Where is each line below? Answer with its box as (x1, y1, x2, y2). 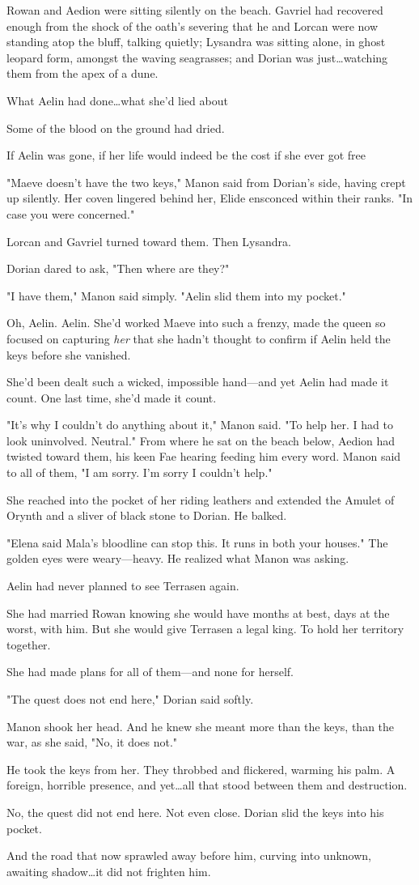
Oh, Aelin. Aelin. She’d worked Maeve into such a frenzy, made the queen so (6, 314, 386, 331)
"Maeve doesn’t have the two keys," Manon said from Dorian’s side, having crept (6, 173, 406, 190)
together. (6, 636, 51, 653)
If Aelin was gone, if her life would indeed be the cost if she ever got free (6, 147, 366, 164)
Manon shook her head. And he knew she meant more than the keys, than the (6, 717, 395, 734)
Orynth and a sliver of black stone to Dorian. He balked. (6, 507, 287, 524)
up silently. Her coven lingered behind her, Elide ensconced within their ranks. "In (6, 189, 413, 206)
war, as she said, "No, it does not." (6, 734, 178, 751)
